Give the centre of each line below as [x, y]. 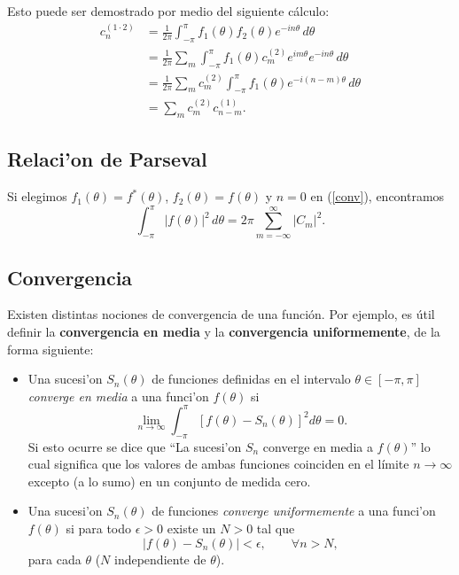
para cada [54, 559]
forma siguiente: [51, 349]
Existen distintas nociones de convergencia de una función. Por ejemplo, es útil [221, 314]
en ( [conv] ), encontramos [377, 196]
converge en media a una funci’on [118, 396]
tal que [276, 528]
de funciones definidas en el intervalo [251, 379]
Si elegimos [37, 196]
